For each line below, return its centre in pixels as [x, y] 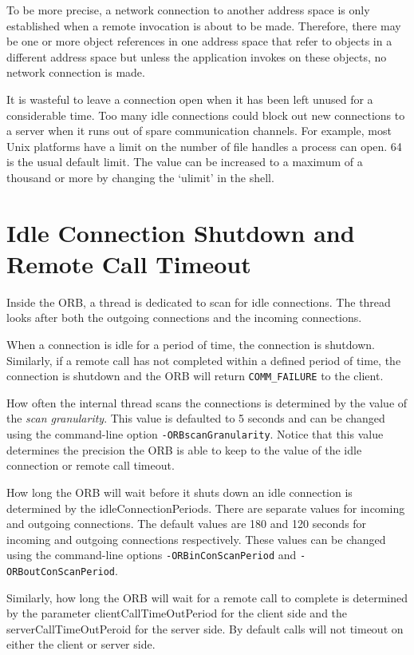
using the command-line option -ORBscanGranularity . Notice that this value [195, 434]
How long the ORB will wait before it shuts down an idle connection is [179, 492]
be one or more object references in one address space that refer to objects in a [199, 41]
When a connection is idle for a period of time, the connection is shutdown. [191, 345]
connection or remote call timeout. [91, 465]
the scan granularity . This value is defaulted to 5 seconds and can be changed [196, 418]
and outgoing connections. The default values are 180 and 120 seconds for [187, 524]
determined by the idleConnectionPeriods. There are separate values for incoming [206, 508]
